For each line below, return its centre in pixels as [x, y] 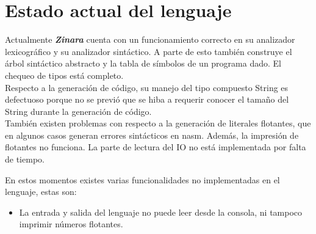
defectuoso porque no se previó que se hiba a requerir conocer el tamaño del [147, 99]
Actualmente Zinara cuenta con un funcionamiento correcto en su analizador [150, 39]
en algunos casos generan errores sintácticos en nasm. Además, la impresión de [152, 135]
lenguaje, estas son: [41, 192]
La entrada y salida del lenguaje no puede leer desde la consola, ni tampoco [161, 212]
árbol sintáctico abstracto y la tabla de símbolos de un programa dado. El [143, 63]
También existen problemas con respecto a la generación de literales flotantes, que [158, 123]
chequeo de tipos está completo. [64, 75]
